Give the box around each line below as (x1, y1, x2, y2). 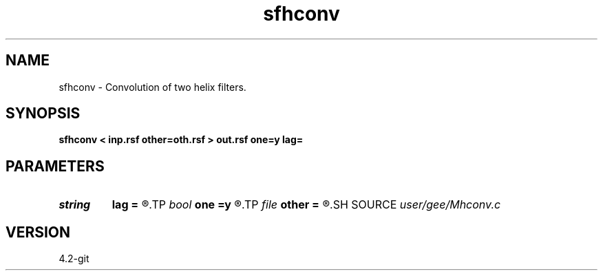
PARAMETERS (6, 157, 105, 175)
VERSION (6, 223, 71, 241)
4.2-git (59, 253, 89, 265)
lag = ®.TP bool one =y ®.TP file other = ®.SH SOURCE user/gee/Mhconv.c (112, 198, 501, 212)
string (59, 198, 91, 212)
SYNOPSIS (6, 105, 81, 123)
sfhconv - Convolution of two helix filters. (59, 81, 246, 93)
